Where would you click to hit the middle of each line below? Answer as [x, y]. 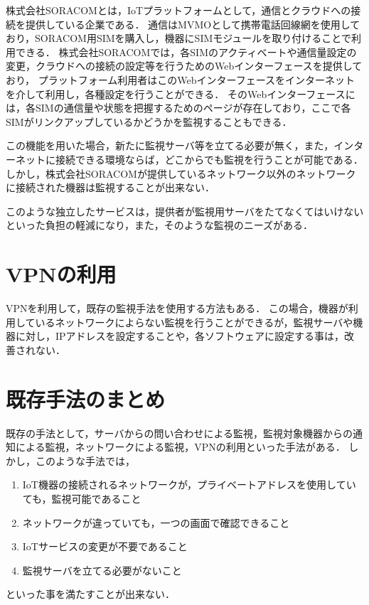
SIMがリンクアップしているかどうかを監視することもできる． [149, 121]
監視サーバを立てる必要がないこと [102, 570]
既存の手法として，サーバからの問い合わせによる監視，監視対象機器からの [180, 433]
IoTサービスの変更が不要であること [105, 546]
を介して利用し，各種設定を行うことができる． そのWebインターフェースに [181, 93]
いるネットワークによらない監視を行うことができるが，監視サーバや [194, 322]
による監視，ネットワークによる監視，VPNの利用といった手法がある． [180, 447]
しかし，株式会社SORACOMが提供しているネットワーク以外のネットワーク [181, 173]
